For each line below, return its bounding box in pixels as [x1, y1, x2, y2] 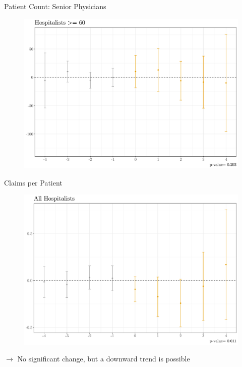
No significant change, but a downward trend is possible [17, 353, 190, 364]
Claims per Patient [4, 177, 63, 188]
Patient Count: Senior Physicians [4, 1, 106, 11]
